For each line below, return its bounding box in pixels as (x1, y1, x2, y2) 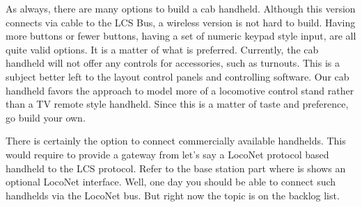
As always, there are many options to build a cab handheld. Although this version (6, 1, 356, 15)
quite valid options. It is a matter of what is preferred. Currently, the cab (6, 42, 319, 56)
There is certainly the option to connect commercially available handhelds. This (6, 133, 346, 148)
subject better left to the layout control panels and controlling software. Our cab (6, 69, 349, 83)
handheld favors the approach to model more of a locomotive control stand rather (6, 83, 354, 97)
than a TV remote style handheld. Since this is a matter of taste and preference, (6, 97, 349, 111)
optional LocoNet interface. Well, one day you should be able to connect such (6, 174, 336, 189)
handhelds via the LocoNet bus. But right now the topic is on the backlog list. (6, 188, 340, 202)
